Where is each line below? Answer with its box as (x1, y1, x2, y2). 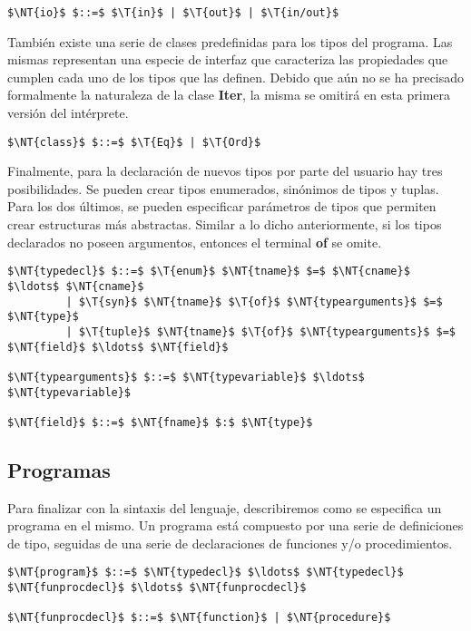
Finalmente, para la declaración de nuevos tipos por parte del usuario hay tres (7, 161, 443, 180)
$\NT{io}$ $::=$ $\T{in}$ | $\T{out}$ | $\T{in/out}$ (7, 6, 339, 19)
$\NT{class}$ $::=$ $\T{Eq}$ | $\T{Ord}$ (7, 135, 261, 149)
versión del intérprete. (7, 103, 129, 122)
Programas (7, 455, 111, 483)
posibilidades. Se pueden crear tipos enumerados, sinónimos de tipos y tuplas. (7, 179, 439, 198)
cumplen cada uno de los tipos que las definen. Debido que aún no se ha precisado (7, 67, 465, 86)
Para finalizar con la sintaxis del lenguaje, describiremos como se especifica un (7, 498, 442, 517)
